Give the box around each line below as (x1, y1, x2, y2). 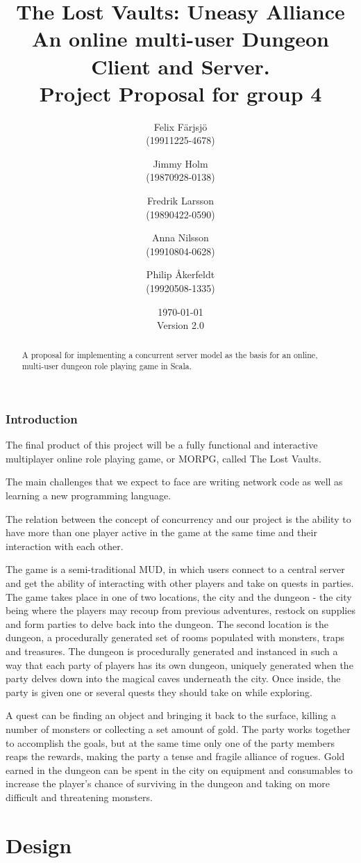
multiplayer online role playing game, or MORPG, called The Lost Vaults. (6, 451, 321, 465)
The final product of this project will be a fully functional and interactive (6, 437, 318, 452)
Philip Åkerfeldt (146, 267, 215, 282)
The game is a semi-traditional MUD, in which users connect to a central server (6, 562, 345, 576)
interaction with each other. (6, 538, 124, 553)
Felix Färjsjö (153, 119, 208, 134)
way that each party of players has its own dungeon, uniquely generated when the (6, 657, 353, 672)
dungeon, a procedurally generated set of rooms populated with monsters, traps (6, 630, 344, 645)
